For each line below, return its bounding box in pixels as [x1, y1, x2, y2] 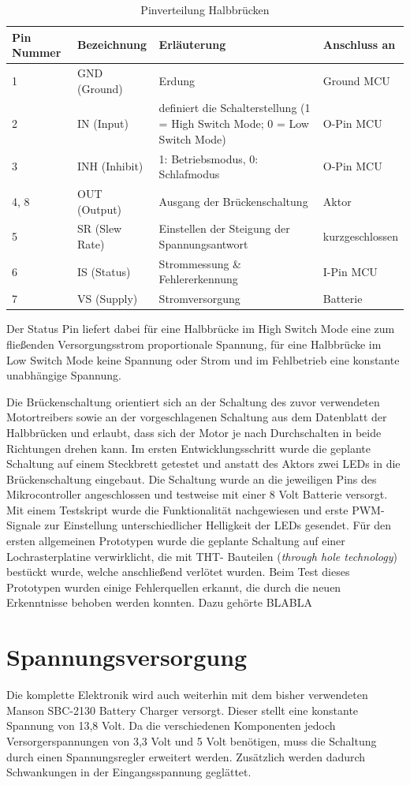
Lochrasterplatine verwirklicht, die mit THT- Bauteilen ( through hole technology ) [6, 548, 398, 564]
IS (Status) [77, 263, 131, 279]
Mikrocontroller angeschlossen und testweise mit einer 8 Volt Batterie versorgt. [6, 486, 388, 503]
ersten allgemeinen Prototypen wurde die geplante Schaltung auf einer [6, 533, 345, 549]
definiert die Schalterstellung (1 [158, 99, 311, 116]
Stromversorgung [158, 290, 240, 307]
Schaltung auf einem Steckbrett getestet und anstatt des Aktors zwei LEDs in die [6, 455, 401, 472]
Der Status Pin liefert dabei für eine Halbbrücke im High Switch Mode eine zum [6, 320, 395, 337]
